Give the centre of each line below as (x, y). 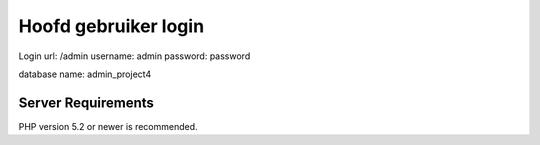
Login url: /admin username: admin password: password (134, 56)
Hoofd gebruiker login (111, 26)
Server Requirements (86, 102)
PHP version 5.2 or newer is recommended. (108, 126)
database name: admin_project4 (85, 74)
